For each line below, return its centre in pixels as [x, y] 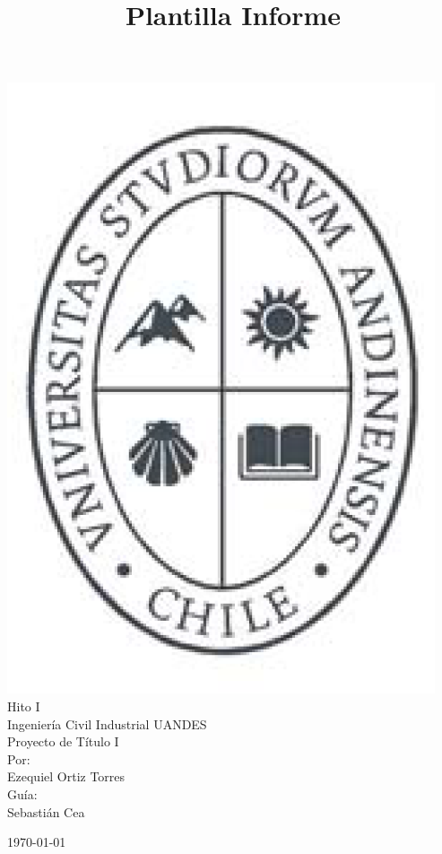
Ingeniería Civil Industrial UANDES [107, 723]
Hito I [24, 706]
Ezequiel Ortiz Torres [66, 776]
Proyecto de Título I [63, 741]
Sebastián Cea [46, 811]
